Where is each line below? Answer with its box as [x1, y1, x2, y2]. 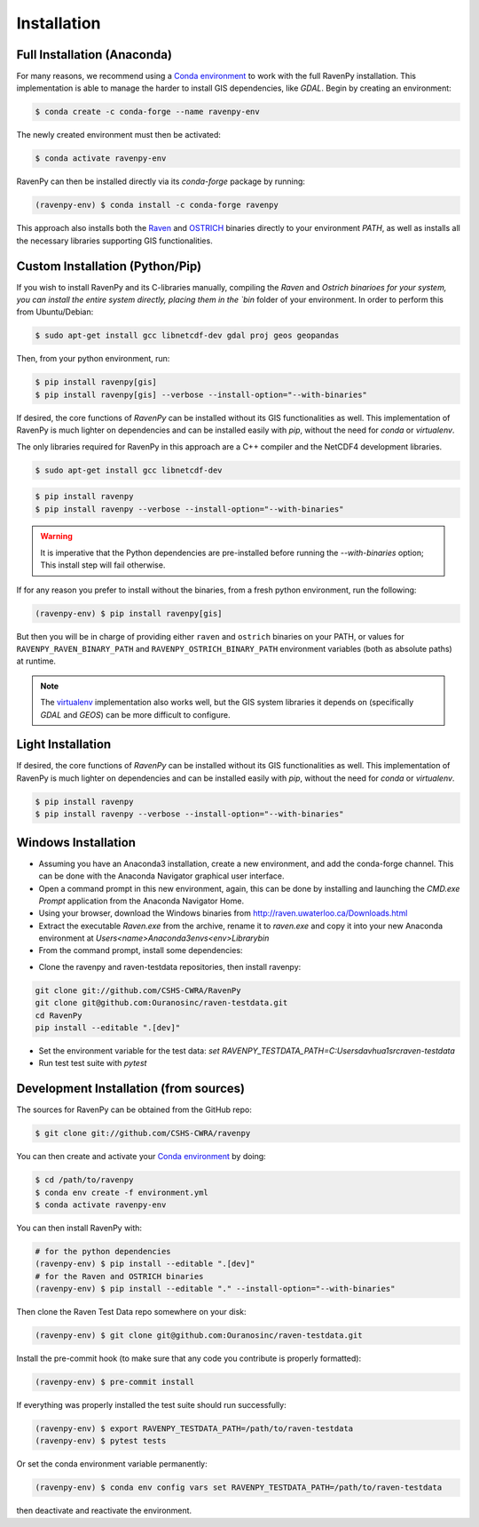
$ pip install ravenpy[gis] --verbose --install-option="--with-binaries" [35, 389, 368, 400]
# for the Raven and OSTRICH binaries [35, 1271, 204, 1281]
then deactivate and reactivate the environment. [16, 1506, 192, 1516]
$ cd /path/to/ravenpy [35, 1175, 134, 1185]
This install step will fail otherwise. [40, 560, 166, 570]
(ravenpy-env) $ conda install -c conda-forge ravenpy [35, 200, 279, 211]
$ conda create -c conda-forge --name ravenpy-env [35, 107, 261, 117]
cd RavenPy [35, 1010, 82, 1021]
